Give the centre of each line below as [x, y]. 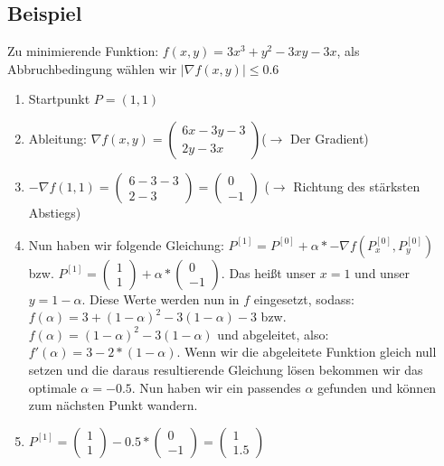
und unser [382, 272]
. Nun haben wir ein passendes [216, 387]
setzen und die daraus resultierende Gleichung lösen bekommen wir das [226, 369]
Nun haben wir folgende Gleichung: [126, 244]
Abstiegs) [55, 212]
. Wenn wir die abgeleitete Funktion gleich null [307, 352]
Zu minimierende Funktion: [83, 51]
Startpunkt [59, 99]
